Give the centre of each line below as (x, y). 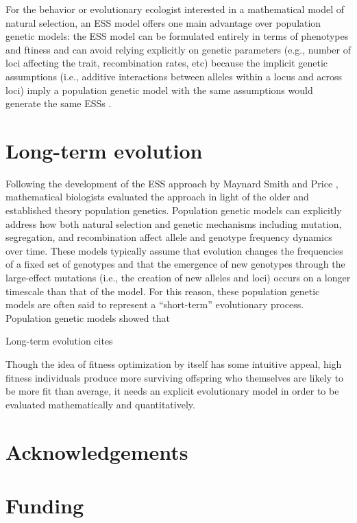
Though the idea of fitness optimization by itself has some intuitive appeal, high (174, 364)
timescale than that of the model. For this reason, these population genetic (163, 291)
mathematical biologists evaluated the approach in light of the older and (157, 197)
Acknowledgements (97, 451)
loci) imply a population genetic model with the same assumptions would (159, 90)
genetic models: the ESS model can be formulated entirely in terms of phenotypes (177, 36)
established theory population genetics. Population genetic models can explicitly (174, 210)
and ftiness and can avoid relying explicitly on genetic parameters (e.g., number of (178, 49)
